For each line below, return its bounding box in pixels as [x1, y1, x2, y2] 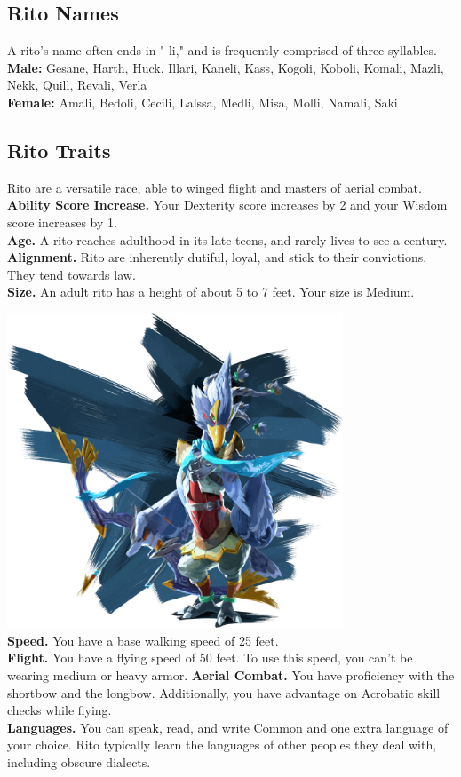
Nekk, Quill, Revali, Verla [7, 75, 147, 94]
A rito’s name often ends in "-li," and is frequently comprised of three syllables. [7, 41, 437, 59]
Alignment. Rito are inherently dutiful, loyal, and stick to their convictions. [7, 248, 427, 266]
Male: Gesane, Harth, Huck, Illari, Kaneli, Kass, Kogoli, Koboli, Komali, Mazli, [7, 58, 444, 76]
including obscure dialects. [7, 752, 151, 771]
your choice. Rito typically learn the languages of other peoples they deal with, [7, 735, 437, 754]
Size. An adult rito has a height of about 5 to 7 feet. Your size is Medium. [7, 282, 415, 301]
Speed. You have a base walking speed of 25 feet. [7, 630, 279, 649]
